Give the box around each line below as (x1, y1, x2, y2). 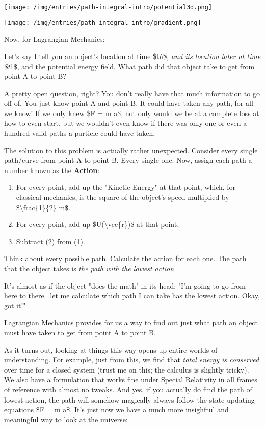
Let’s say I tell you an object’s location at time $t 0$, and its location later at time (4, 50, 261, 61)
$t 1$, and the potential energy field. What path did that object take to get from (4, 61, 255, 71)
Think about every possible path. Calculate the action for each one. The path (4, 253, 247, 264)
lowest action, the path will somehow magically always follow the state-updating (4, 394, 255, 405)
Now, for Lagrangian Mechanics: (4, 34, 105, 44)
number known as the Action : (4, 164, 100, 175)
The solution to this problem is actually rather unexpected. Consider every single (4, 145, 258, 155)
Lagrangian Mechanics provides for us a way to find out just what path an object (4, 317, 258, 328)
